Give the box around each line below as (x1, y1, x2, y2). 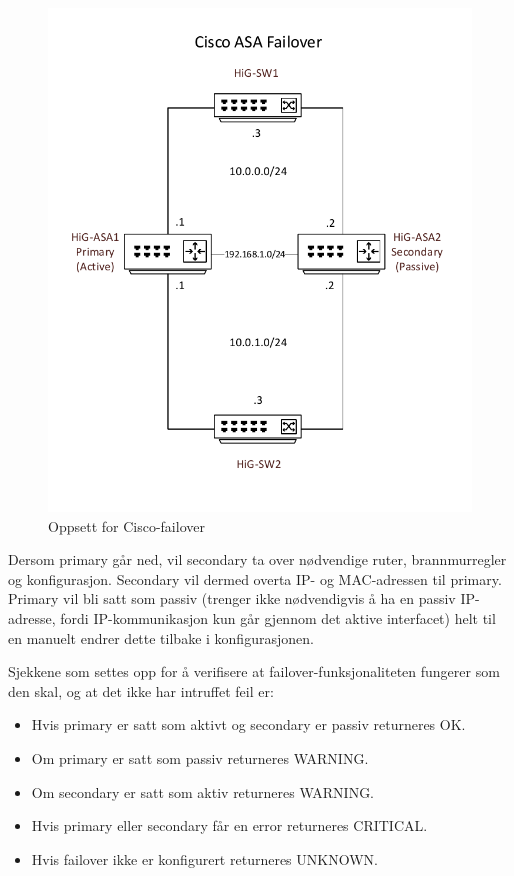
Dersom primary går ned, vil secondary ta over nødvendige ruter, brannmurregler (8, 549, 507, 570)
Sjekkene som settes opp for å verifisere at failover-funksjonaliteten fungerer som (8, 661, 500, 682)
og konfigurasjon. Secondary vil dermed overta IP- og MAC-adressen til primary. (8, 568, 502, 589)
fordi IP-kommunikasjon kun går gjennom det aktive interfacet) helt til (60, 607, 496, 628)
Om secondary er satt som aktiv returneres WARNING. (31, 781, 375, 802)
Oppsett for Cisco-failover (48, 515, 205, 536)
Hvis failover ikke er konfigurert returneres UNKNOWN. (31, 848, 378, 869)
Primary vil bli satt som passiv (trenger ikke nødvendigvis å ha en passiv (8, 588, 456, 609)
